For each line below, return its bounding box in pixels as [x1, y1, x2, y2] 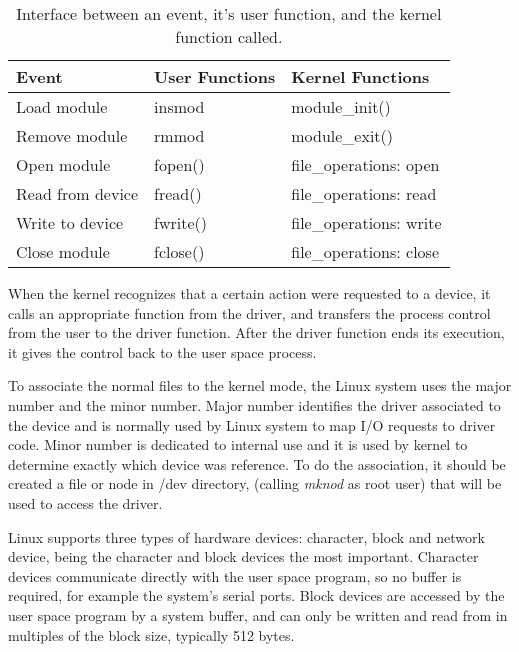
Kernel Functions [291, 65, 430, 88]
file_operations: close [291, 240, 440, 263]
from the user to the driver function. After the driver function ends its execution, [8, 322, 505, 343]
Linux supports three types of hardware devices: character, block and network [8, 526, 485, 547]
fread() [154, 182, 202, 205]
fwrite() [154, 211, 207, 234]
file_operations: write [291, 211, 442, 234]
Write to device [16, 211, 124, 234]
